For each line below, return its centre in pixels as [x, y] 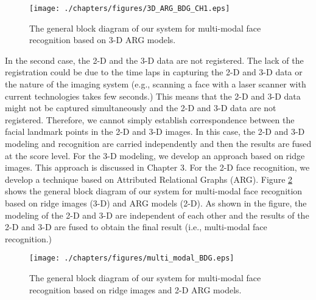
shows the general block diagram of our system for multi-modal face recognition [154, 191]
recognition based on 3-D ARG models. [103, 40]
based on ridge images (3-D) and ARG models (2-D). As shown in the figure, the [156, 203]
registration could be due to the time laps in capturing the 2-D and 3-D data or [154, 72]
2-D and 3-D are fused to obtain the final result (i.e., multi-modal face [136, 227]
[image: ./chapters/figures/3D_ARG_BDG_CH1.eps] [130, 9]
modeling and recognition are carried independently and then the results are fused [158, 143]
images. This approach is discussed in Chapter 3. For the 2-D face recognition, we [157, 167]
